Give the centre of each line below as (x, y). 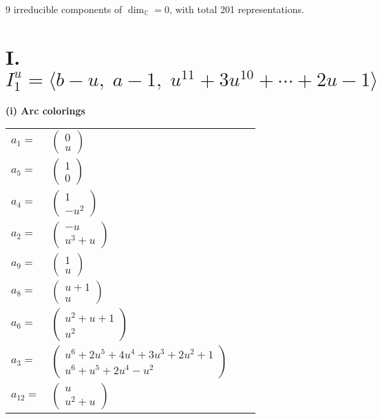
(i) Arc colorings (45, 110)
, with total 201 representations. (237, 9)
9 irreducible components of (64, 9)
